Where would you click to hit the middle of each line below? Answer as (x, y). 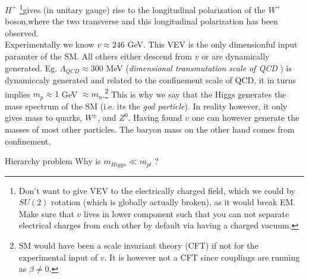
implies (18, 94)
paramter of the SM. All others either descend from (98, 56)
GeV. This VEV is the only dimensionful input (212, 44)
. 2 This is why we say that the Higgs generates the (194, 93)
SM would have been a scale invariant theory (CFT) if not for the (138, 245)
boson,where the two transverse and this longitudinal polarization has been (141, 21)
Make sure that (46, 213)
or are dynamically (236, 56)
